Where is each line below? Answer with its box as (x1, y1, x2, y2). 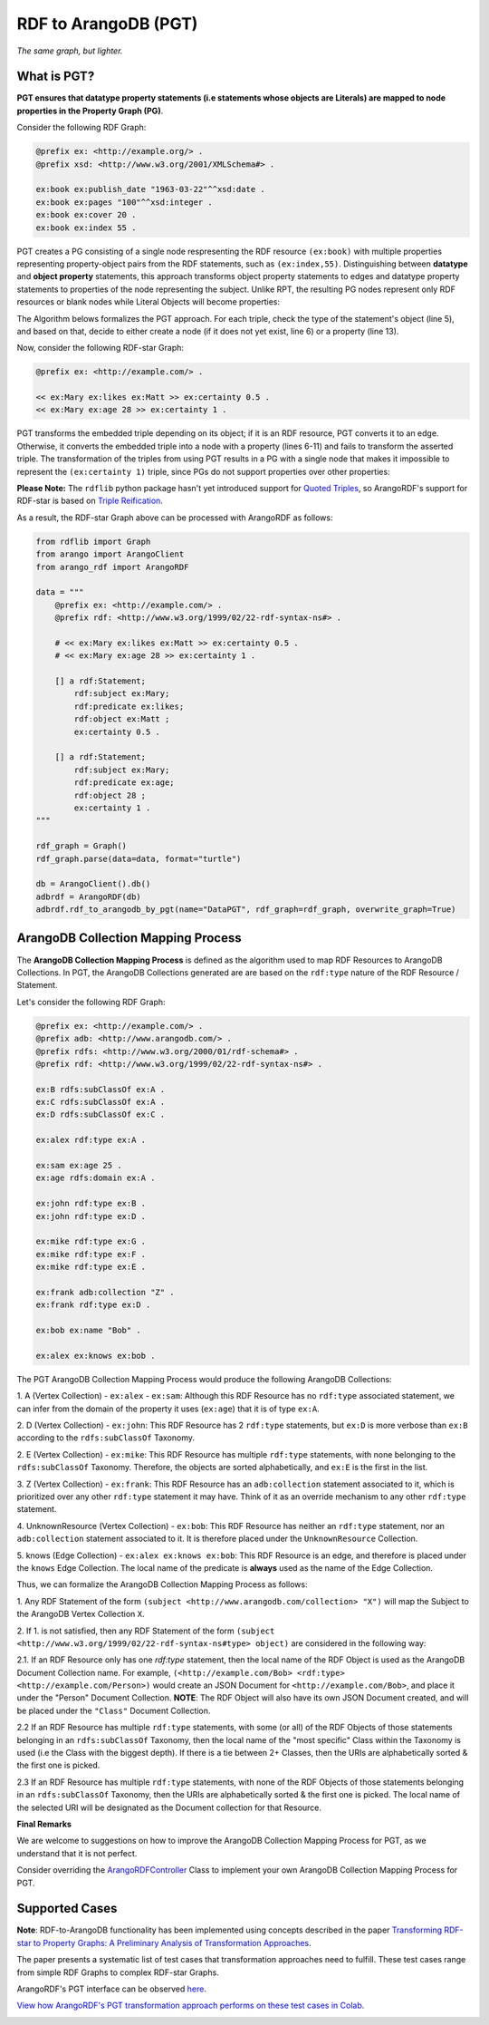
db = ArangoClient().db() (35, 879, 151, 889)
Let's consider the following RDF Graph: (16, 996, 167, 1007)
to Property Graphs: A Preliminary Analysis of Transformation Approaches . (33, 1937, 312, 1948)
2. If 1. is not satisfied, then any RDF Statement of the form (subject (16, 1625, 275, 1636)
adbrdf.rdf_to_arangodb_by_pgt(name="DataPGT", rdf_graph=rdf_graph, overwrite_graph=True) (35, 905, 456, 915)
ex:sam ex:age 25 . (35, 1160, 122, 1171)
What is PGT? (16, 69, 95, 84)
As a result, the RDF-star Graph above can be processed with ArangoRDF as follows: (16, 512, 333, 523)
